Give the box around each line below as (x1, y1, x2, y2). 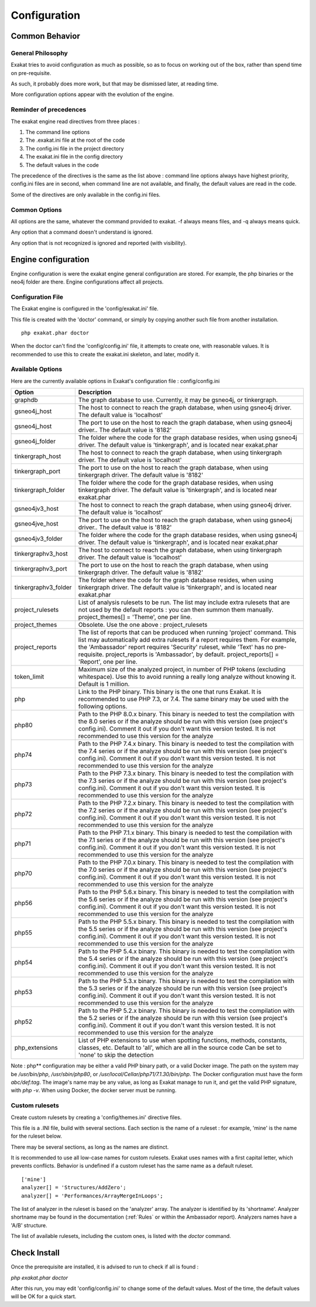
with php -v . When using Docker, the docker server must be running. (11, 1087, 177, 1094)
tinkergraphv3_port (14, 565, 67, 573)
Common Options (11, 206, 62, 214)
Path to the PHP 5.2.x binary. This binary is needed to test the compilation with (78, 1006, 295, 1015)
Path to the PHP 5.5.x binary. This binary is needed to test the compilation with (78, 917, 295, 926)
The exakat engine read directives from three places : (11, 118, 140, 125)
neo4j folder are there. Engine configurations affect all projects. (11, 278, 164, 285)
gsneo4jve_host (14, 520, 59, 528)
